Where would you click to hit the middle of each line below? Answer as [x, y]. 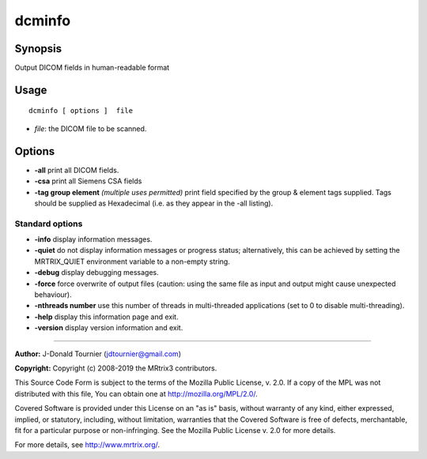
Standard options [49, 224]
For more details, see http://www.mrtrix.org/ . [87, 445]
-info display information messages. [93, 239]
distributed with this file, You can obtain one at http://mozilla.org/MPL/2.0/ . [136, 393]
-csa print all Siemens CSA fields [88, 181]
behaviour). [53, 295]
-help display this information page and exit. [106, 317]
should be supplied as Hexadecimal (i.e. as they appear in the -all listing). [154, 203]
